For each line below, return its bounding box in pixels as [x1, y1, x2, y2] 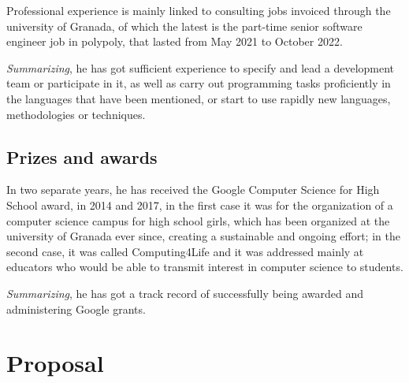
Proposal [6, 347, 104, 379]
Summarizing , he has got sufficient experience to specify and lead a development [6, 59, 395, 76]
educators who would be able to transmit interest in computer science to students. [6, 258, 403, 275]
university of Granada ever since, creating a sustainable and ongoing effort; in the [6, 228, 400, 244]
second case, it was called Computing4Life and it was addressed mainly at [6, 243, 364, 259]
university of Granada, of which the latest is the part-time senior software [6, 17, 363, 34]
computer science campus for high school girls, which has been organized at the [6, 212, 390, 229]
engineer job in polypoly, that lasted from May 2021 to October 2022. [6, 33, 343, 50]
